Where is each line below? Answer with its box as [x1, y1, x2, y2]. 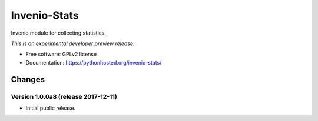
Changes [11, 74, 45, 85]
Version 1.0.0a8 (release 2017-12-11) [11, 92, 117, 100]
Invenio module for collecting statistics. [11, 29, 106, 36]
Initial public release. [25, 105, 76, 112]
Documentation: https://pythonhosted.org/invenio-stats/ [25, 59, 162, 66]
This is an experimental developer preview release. [11, 40, 135, 47]
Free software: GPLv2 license [25, 51, 97, 58]
